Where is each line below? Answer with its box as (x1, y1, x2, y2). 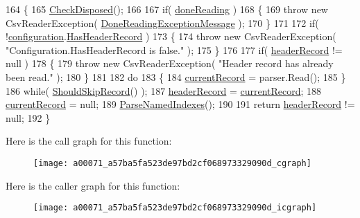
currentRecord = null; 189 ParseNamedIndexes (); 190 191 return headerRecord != (6, 97, 355, 111)
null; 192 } (6, 110, 51, 125)
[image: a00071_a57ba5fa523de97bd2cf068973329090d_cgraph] (33, 158, 311, 168)
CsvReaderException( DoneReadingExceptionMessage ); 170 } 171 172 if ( (6, 15, 319, 30)
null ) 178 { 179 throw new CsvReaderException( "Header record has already (6, 56, 334, 71)
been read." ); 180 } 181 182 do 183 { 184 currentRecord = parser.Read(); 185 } (6, 69, 346, 84)
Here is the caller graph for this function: (6, 178, 180, 192)
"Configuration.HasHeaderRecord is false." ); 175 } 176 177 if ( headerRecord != (6, 42, 343, 57)
